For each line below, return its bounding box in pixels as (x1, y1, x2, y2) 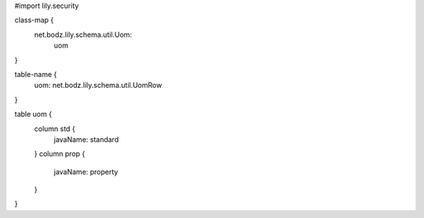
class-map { (14, 16, 54, 25)
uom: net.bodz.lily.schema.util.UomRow (34, 81, 163, 90)
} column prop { (34, 149, 86, 158)
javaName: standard (53, 134, 119, 144)
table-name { (14, 69, 57, 78)
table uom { (14, 110, 53, 119)
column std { (34, 124, 75, 133)
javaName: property (53, 167, 119, 176)
